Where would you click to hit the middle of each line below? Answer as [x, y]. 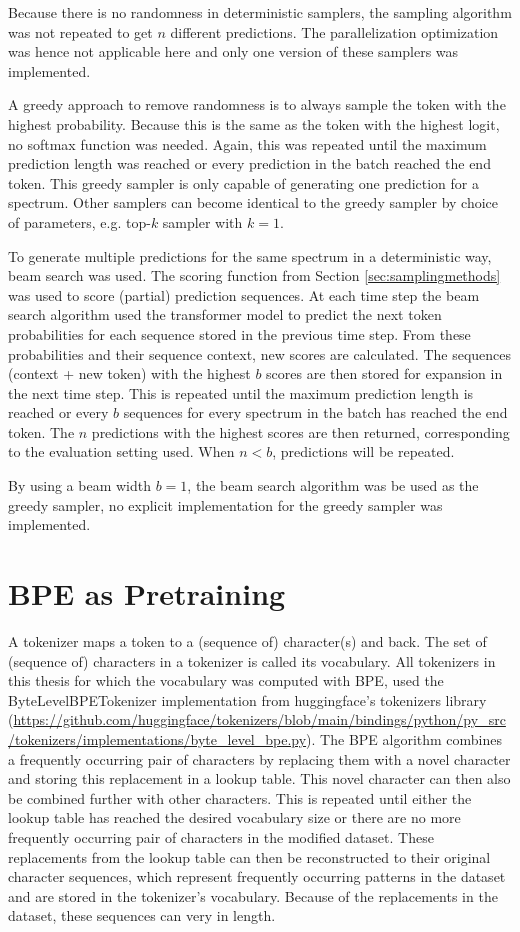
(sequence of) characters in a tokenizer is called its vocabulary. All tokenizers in [252, 660]
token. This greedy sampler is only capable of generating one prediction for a [243, 182]
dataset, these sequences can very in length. [142, 915]
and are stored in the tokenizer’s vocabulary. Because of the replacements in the [253, 895]
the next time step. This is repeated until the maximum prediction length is [241, 392]
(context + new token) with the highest [129, 373]
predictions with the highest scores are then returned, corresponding [300, 431]
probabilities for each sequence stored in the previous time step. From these [239, 333]
